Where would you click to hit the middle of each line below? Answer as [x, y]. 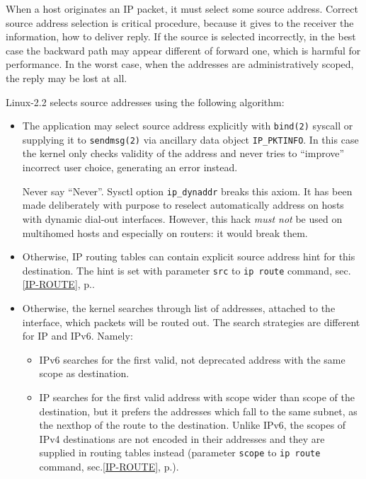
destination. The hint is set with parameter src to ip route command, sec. [187, 270]
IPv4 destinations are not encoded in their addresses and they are [182, 438]
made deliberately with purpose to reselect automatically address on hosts [183, 205]
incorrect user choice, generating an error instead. [130, 167]
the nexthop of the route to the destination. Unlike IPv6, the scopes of [193, 425]
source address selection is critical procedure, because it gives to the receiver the [180, 22]
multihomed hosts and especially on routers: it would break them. [165, 232]
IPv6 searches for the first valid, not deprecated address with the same [192, 359]
